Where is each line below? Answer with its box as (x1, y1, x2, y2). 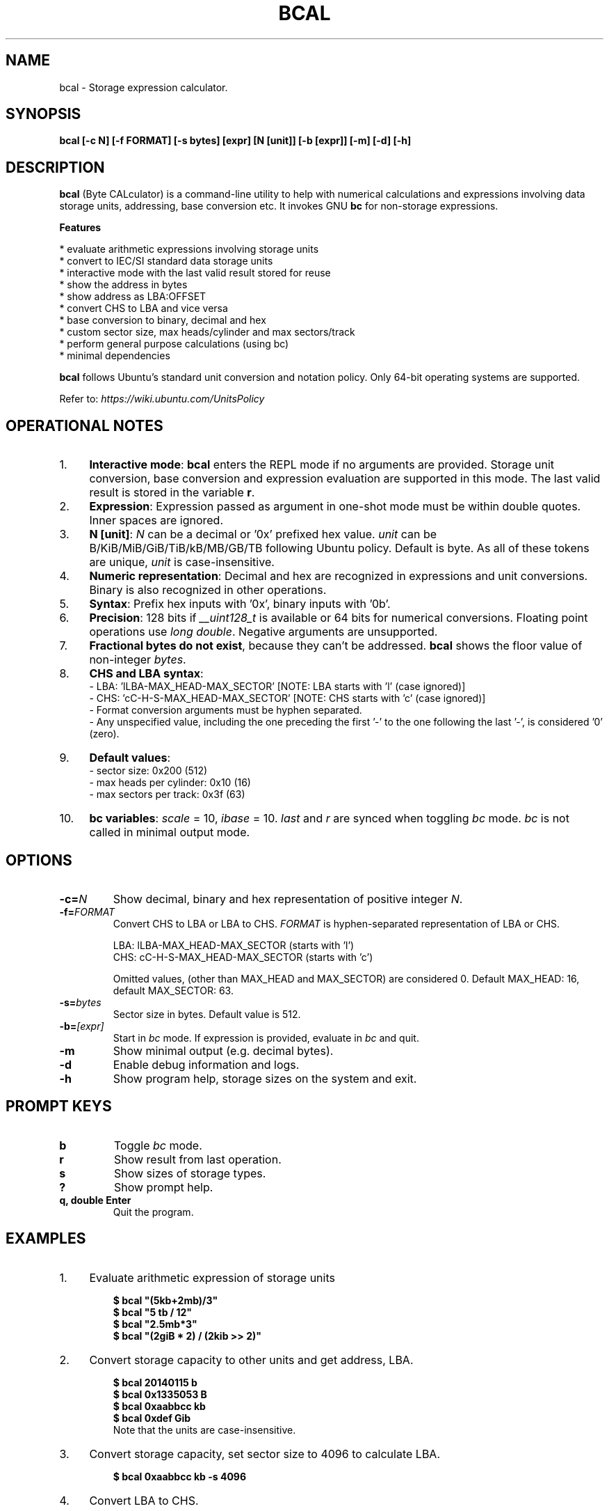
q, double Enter (59, 1193, 131, 1206)
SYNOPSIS (6, 105, 81, 123)
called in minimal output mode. (89, 825, 250, 840)
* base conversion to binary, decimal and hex (59, 314, 266, 327)
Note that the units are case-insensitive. (113, 1423, 296, 1436)
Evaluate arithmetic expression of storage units (89, 1270, 335, 1285)
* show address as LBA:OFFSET (59, 290, 206, 303)
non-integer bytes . (89, 652, 186, 667)
